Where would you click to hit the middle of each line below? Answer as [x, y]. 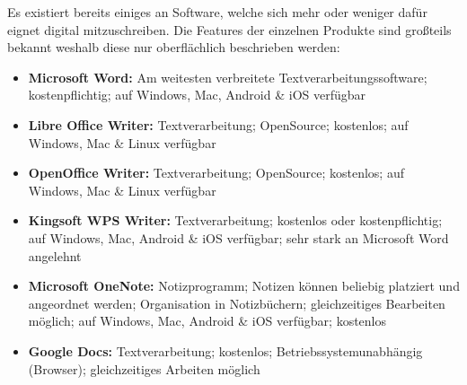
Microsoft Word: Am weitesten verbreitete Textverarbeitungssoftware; [228, 77]
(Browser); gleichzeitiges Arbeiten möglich [144, 368]
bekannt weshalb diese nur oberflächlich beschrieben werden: [174, 47]
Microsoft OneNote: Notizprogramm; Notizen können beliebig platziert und [244, 286]
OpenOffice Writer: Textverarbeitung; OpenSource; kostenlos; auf [216, 173]
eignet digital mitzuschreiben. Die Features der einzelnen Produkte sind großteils [229, 29]
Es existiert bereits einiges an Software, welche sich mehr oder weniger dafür [217, 12]
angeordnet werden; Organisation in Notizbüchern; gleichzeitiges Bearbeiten [237, 303]
